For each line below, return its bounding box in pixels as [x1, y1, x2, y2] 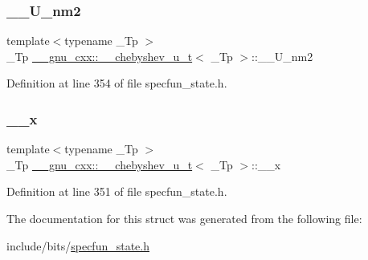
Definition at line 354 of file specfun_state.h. [6, 75, 227, 91]
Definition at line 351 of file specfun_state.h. [6, 183, 227, 200]
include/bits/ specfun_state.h [6, 237, 149, 254]
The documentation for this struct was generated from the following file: [6, 210, 362, 226]
